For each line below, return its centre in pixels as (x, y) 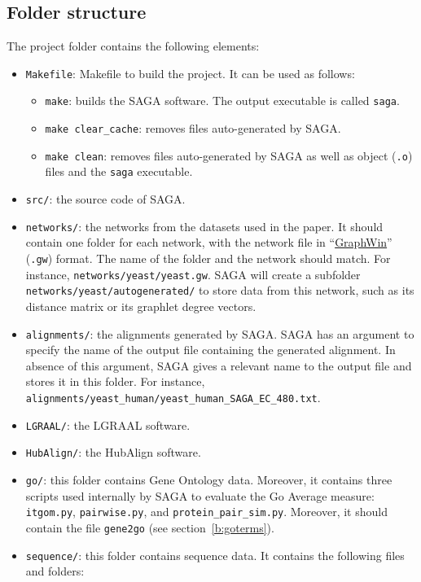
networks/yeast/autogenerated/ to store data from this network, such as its (220, 290)
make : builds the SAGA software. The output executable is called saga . (222, 101)
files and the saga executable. (119, 171)
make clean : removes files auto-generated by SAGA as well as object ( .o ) (229, 155)
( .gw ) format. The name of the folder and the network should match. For (208, 258)
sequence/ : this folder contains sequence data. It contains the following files (215, 555)
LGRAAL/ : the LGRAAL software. (108, 424)
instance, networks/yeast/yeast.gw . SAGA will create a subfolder (193, 274)
